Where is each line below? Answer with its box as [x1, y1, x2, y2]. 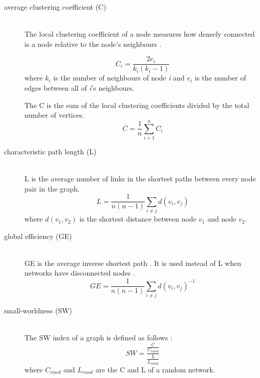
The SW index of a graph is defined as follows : [24, 332, 173, 343]
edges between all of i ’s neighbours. [24, 83, 135, 93]
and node [207, 213, 237, 224]
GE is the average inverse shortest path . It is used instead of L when [24, 257, 242, 268]
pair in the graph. [24, 183, 80, 194]
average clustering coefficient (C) [4, 2, 107, 12]
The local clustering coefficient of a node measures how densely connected [24, 29, 255, 39]
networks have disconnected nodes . [24, 267, 135, 278]
